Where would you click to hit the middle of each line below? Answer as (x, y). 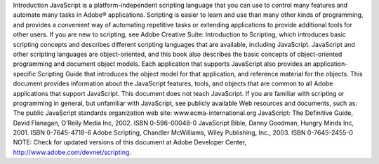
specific (25, 74)
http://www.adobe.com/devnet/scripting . (72, 152)
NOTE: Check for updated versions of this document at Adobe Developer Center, (130, 142)
